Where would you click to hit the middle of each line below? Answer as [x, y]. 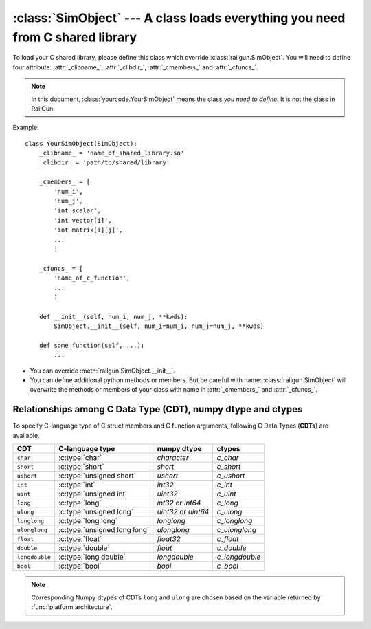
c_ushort [231, 476]
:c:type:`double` [84, 548]
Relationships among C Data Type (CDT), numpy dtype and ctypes [158, 409]
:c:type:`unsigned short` [98, 476]
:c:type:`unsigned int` [93, 494]
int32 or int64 [179, 503]
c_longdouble [239, 557]
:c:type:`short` [81, 467]
